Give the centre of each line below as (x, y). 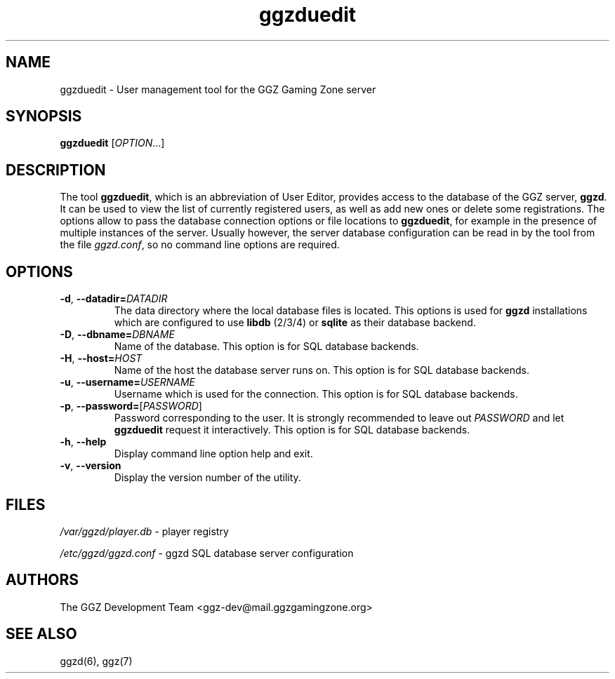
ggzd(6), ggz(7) (96, 661)
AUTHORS (42, 580)
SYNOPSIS (44, 116)
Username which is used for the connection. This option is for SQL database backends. (316, 394)
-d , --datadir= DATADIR (114, 299)
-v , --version (91, 466)
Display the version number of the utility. (207, 478)
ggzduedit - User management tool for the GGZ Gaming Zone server (218, 89)
